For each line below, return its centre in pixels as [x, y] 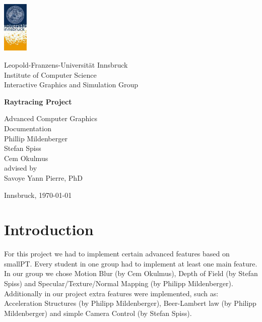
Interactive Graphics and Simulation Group [71, 85]
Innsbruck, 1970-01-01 [38, 195]
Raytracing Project [38, 101]
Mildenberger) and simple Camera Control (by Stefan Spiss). [98, 313]
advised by [21, 168]
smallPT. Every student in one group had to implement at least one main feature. [131, 263]
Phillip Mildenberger [36, 138]
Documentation [28, 128]
